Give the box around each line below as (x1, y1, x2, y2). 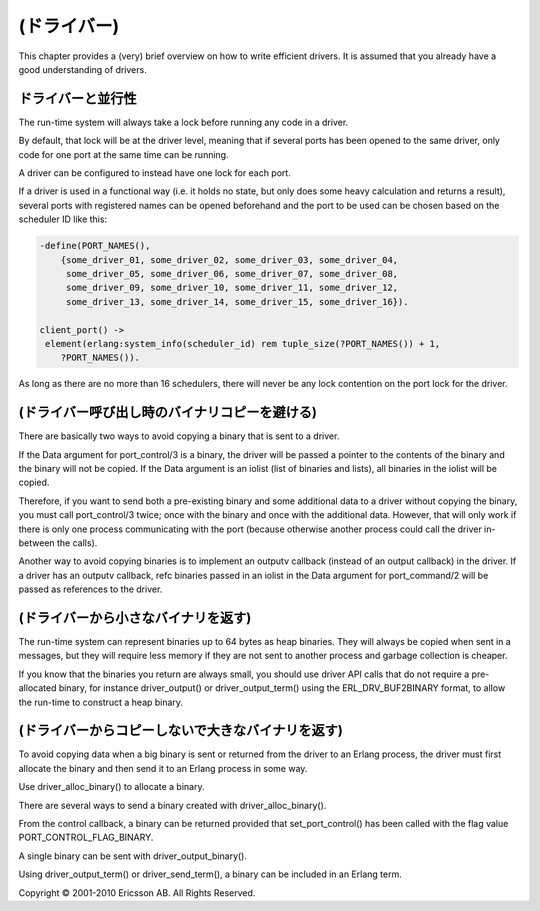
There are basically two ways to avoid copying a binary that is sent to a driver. (18, 430, 340, 442)
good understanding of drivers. (18, 63, 147, 75)
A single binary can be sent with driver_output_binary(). (18, 850, 247, 862)
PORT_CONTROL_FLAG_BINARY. (18, 831, 154, 844)
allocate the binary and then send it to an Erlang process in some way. (18, 762, 308, 774)
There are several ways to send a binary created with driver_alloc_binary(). (18, 799, 327, 811)
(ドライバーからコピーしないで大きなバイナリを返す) (18, 722, 344, 739)
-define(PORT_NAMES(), (39, 240, 151, 252)
